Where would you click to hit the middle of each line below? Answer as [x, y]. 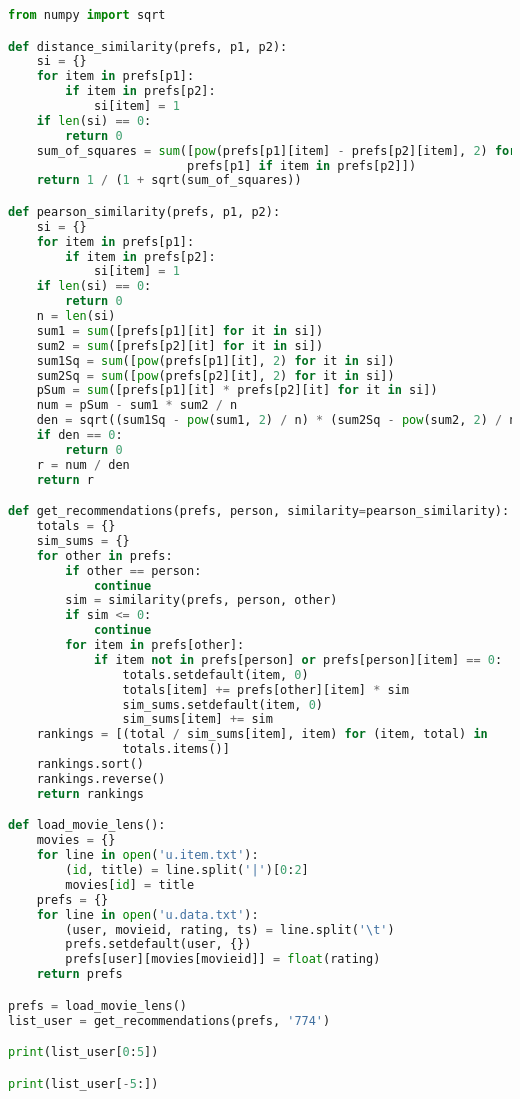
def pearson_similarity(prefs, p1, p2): [144, 211]
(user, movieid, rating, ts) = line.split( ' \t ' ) [230, 929]
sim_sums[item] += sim [197, 719]
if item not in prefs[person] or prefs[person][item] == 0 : [298, 659]
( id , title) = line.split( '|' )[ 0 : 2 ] [187, 870]
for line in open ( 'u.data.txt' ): [147, 914]
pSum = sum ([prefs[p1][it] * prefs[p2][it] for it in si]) [237, 390]
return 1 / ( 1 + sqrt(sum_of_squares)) [169, 180]
